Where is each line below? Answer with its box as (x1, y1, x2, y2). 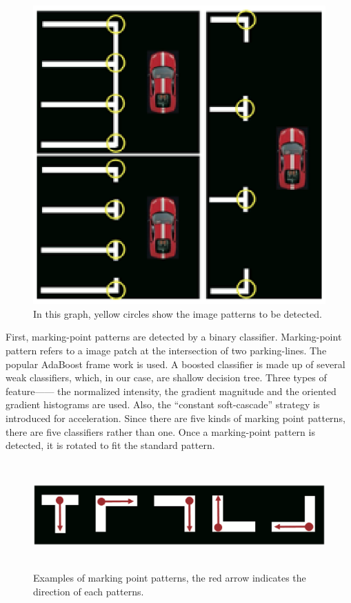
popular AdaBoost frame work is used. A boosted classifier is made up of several (6, 356, 345, 371)
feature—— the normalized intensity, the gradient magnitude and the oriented (6, 383, 337, 398)
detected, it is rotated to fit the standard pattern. (6, 438, 215, 452)
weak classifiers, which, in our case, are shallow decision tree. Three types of (6, 370, 327, 385)
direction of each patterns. (33, 584, 144, 598)
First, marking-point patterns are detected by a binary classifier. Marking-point (6, 329, 342, 344)
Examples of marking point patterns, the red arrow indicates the (33, 570, 306, 584)
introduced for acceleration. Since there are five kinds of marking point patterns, (6, 410, 345, 425)
